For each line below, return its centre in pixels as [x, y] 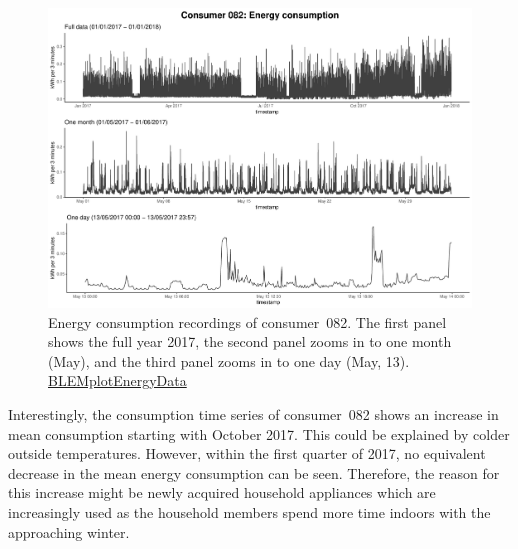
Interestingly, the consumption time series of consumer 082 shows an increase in [253, 414]
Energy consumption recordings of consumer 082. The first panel [247, 321]
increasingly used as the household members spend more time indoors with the [249, 512]
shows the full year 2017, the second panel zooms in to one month [250, 341]
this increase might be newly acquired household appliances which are [222, 492]
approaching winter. [69, 531]
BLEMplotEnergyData [117, 380]
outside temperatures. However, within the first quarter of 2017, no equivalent [247, 453]
